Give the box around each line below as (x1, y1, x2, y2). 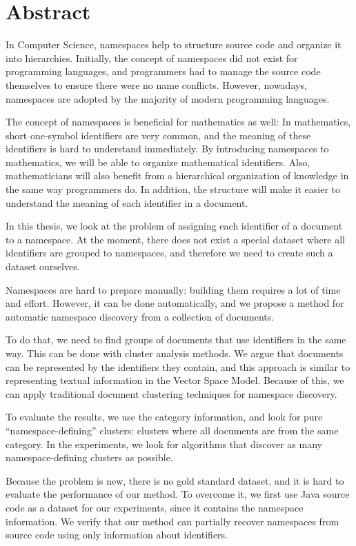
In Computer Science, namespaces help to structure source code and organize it (6, 37, 342, 52)
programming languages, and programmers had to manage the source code (6, 64, 321, 79)
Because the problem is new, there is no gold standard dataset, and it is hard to (6, 473, 344, 487)
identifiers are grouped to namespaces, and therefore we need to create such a (6, 245, 333, 260)
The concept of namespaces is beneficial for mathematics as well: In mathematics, (6, 114, 351, 129)
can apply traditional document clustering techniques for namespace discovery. (6, 386, 337, 401)
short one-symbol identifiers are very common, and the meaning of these (6, 128, 311, 142)
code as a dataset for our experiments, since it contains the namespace (6, 500, 304, 514)
